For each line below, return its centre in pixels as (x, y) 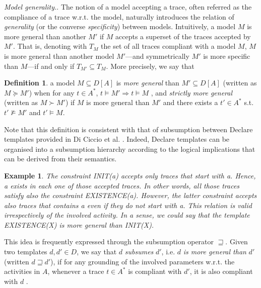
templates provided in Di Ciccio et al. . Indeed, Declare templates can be (117, 139)
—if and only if (51, 66)
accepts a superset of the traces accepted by (183, 36)
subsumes (139, 252)
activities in (22, 271)
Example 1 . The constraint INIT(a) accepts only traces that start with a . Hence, (130, 175)
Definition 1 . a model (40, 83)
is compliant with (155, 271)
